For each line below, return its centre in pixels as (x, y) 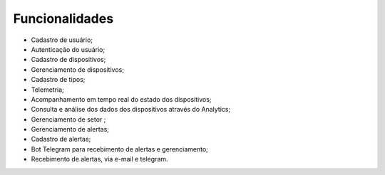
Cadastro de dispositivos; (68, 60)
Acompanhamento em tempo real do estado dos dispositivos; (121, 99)
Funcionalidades (63, 18)
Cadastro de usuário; (62, 40)
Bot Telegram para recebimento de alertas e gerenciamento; (119, 149)
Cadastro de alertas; (61, 139)
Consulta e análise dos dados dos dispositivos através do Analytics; (131, 110)
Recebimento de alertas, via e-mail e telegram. (99, 159)
